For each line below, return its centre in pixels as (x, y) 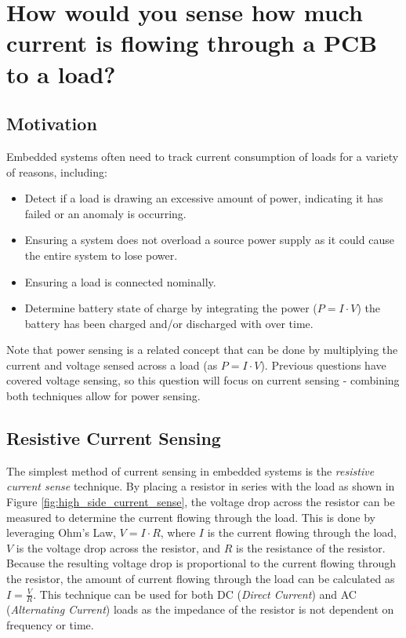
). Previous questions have (323, 365)
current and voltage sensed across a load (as (112, 365)
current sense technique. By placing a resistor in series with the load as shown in (201, 486)
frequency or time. (50, 625)
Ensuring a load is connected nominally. (120, 281)
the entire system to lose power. (101, 255)
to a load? (61, 73)
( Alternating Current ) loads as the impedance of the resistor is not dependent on (200, 609)
